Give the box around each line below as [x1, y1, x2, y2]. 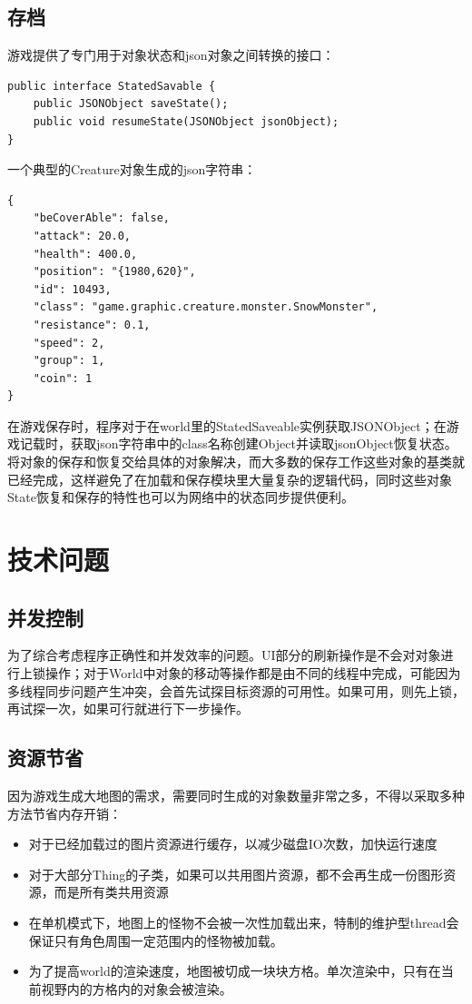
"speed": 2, [33, 336, 105, 349]
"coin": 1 [33, 371, 93, 385]
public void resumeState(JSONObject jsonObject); [33, 114, 339, 128]
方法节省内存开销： [7, 803, 122, 822]
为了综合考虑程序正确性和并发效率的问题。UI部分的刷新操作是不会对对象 [7, 645, 441, 664]
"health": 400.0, [33, 247, 138, 261]
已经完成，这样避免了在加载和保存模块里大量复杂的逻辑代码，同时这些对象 [7, 469, 452, 488]
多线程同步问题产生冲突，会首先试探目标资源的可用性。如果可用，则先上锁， [7, 681, 465, 700]
